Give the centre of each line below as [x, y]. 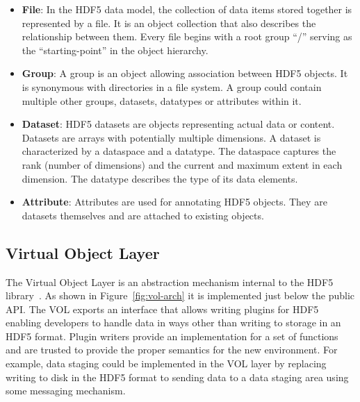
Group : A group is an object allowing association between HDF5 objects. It [185, 73]
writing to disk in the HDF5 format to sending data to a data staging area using [177, 377]
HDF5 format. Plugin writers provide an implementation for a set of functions [172, 336]
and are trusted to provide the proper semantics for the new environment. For [172, 350]
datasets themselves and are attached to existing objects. [143, 215]
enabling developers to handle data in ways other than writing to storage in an [173, 323]
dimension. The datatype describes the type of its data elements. [160, 178]
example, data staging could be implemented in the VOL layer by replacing [166, 363]
